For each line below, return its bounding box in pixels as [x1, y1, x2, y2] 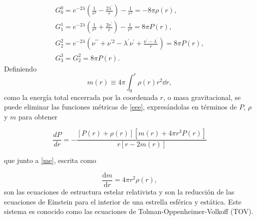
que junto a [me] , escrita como [4, 155, 96, 165]
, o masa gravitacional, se [163, 91, 241, 102]
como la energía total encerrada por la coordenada [4, 91, 158, 102]
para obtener [18, 111, 57, 121]
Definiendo [4, 63, 37, 73]
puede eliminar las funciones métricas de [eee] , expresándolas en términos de [4, 101, 237, 112]
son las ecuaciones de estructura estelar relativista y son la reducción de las [4, 186, 235, 196]
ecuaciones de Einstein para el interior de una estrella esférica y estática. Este [4, 196, 242, 206]
